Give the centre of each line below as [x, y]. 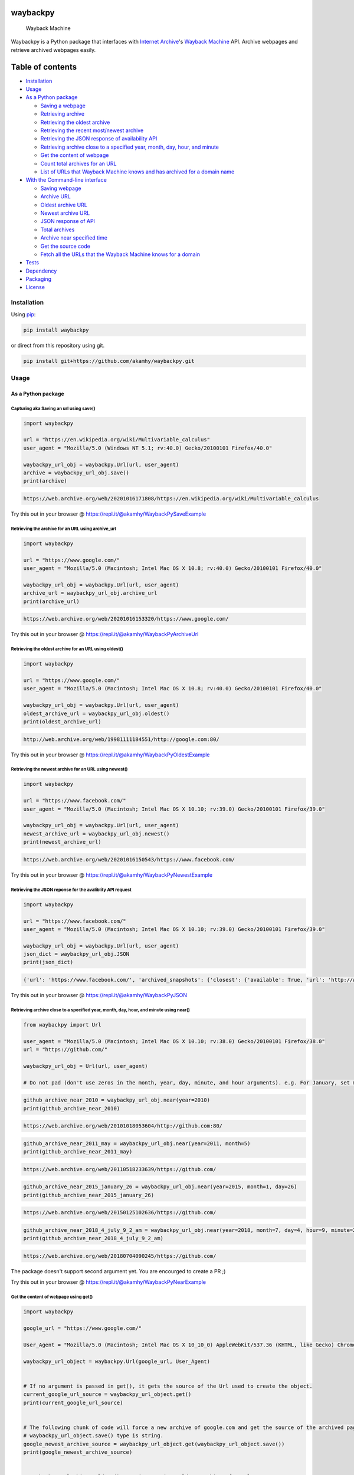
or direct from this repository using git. [58, 345]
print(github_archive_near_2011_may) [78, 1152]
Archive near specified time [74, 238]
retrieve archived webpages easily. [53, 50]
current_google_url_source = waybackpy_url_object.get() [107, 1394]
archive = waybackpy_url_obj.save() [76, 473]
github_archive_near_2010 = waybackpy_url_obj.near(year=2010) [117, 1100]
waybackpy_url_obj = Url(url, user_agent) [86, 1066]
